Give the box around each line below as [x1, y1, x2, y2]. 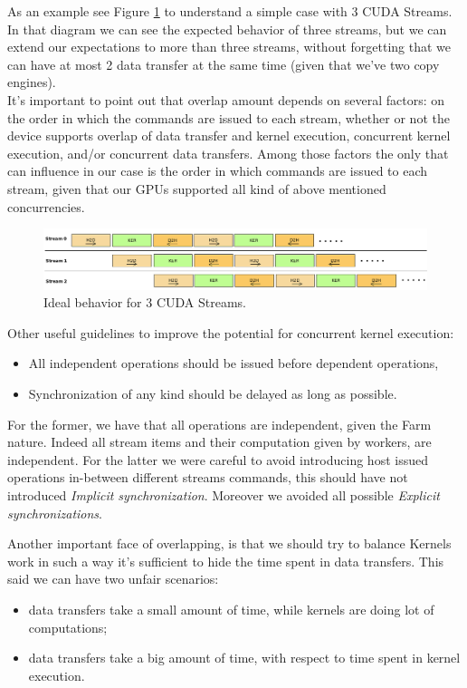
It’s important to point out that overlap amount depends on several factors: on [7, 90, 445, 109]
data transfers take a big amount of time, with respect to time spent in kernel [28, 648, 461, 667]
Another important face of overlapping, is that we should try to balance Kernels [7, 534, 452, 553]
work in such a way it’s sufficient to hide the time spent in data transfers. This [7, 551, 444, 570]
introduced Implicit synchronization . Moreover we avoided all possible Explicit [7, 485, 440, 504]
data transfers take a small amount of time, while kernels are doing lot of [28, 599, 434, 618]
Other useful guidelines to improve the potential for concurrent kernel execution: [7, 323, 454, 342]
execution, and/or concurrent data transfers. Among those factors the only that [7, 143, 449, 162]
